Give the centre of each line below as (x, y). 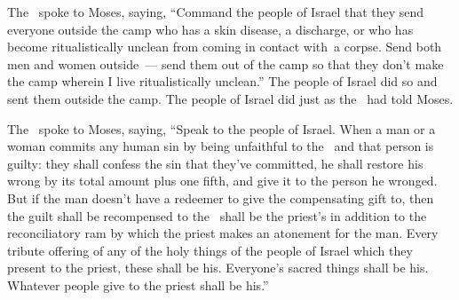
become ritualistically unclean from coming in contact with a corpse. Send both (225, 47)
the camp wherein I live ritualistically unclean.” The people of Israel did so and (222, 81)
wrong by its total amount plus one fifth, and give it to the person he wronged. (222, 181)
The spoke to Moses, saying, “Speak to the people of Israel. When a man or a (222, 128)
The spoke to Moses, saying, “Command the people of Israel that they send (216, 12)
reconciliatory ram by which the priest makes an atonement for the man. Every (223, 233)
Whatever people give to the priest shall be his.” (138, 284)
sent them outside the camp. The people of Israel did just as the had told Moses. (230, 98)
